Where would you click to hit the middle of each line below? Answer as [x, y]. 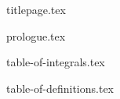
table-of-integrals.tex [56, 62]
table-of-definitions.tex [60, 88]
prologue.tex [36, 35]
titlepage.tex [36, 9]
